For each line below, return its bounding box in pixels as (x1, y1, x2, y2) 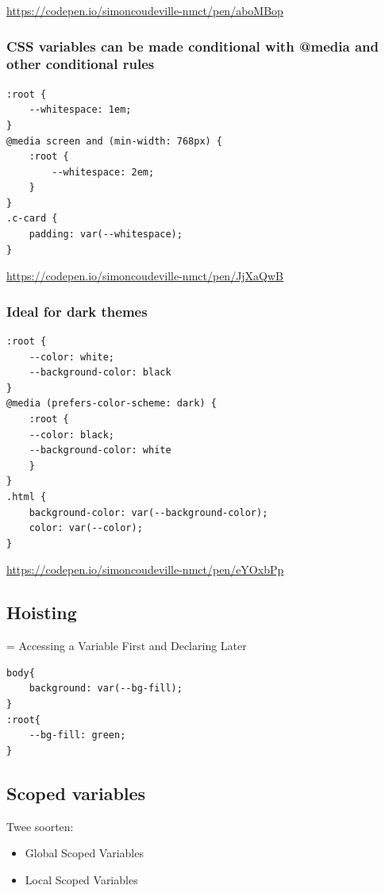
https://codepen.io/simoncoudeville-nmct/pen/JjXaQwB (6, 268, 284, 284)
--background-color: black (29, 367, 171, 379)
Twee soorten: (6, 818, 74, 834)
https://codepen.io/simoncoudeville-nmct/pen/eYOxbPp (6, 561, 284, 578)
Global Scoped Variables (25, 845, 144, 861)
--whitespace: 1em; (29, 104, 132, 116)
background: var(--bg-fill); (29, 683, 183, 695)
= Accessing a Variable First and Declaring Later (6, 637, 247, 654)
